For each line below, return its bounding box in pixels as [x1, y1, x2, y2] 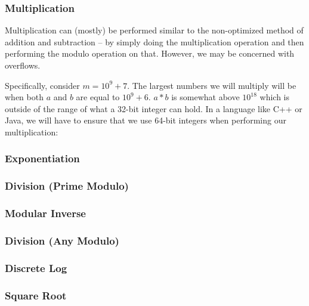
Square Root [5, 288, 67, 302]
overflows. [5, 59, 41, 71]
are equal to [76, 91, 120, 103]
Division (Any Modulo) [5, 233, 119, 248]
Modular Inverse [5, 206, 86, 221]
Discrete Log [5, 260, 67, 275]
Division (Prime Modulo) [5, 178, 129, 193]
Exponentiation [5, 151, 80, 166]
